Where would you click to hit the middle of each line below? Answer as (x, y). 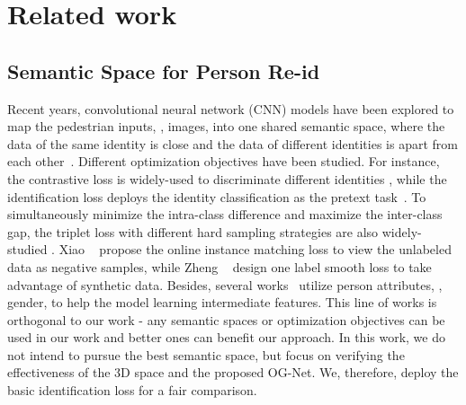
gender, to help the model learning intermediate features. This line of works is (222, 302)
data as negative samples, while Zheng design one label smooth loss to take (220, 266)
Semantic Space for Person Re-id (164, 70)
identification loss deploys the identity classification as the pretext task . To (217, 196)
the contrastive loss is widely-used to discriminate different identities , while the (227, 178)
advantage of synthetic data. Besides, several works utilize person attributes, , (225, 284)
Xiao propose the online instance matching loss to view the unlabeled (255, 249)
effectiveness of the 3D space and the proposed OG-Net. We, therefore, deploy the (233, 372)
